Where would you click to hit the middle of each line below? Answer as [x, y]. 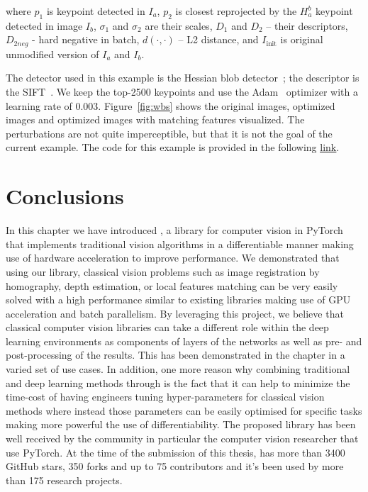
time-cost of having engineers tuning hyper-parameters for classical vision [165, 397]
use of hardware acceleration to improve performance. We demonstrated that [173, 258]
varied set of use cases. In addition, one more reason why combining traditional [178, 369]
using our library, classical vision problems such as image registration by [163, 271]
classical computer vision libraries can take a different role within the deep [167, 327]
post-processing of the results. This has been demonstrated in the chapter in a [175, 355]
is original [302, 39]
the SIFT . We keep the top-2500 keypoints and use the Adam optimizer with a [182, 92]
